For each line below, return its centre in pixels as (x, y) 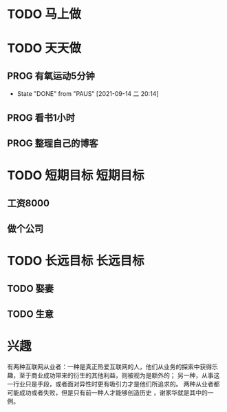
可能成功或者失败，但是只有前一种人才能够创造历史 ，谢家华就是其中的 (107, 392)
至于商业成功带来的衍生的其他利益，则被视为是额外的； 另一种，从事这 (119, 375)
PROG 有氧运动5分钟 (51, 76)
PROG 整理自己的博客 (53, 143)
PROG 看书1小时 (41, 118)
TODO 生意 (30, 314)
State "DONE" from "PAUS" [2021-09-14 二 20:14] (88, 94)
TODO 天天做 (44, 48)
